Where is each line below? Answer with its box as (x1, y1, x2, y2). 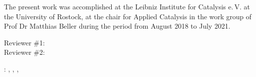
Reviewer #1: (4, 37, 45, 47)
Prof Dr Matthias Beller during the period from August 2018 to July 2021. (4, 21, 230, 31)
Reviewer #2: (4, 47, 45, 57)
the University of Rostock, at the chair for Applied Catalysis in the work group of (4, 11, 252, 21)
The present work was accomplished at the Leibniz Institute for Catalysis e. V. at (4, 1, 250, 11)
